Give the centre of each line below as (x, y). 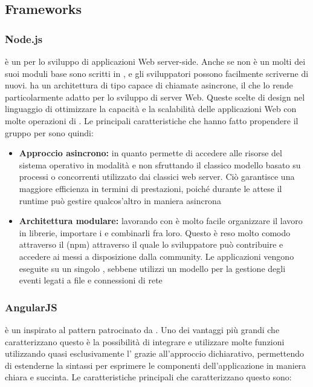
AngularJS (31, 307)
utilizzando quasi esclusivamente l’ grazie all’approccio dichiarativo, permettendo (155, 353)
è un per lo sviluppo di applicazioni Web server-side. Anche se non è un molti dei (155, 61)
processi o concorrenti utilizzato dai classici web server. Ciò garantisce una (157, 177)
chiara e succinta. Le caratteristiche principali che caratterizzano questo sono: (148, 377)
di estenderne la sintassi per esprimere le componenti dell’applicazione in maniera (156, 365)
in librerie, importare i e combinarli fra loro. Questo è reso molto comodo (155, 232)
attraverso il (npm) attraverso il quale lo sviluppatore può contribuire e (151, 244)
